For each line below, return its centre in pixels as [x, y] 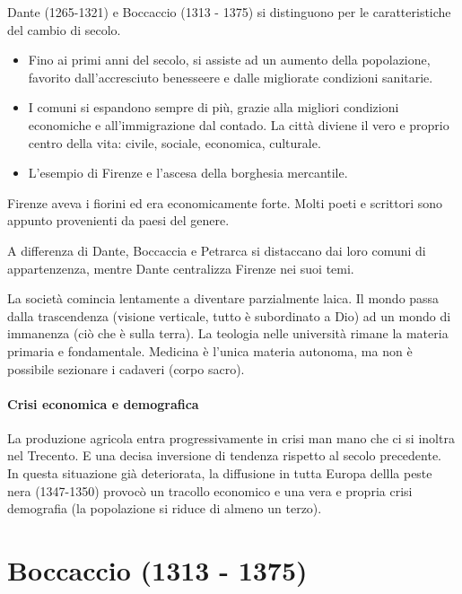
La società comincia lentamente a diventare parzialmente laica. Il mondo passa [223, 298]
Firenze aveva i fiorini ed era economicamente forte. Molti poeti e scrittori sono [225, 202]
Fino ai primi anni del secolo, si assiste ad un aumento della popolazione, [229, 60]
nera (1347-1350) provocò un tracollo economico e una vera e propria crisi [210, 490]
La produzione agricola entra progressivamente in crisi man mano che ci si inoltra [231, 437]
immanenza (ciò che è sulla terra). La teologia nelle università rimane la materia [228, 333]
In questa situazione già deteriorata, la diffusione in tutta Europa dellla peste [220, 473]
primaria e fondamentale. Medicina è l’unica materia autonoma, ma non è [210, 350]
